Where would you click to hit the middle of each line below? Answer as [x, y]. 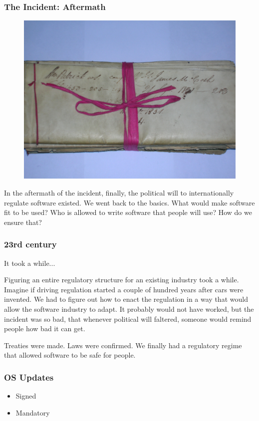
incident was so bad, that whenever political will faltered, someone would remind [128, 318]
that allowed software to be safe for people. [70, 355]
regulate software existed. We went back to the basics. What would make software [129, 202]
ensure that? [23, 222]
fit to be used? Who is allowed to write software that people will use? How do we [128, 212]
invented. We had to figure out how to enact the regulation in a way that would [126, 299]
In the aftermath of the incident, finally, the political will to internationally [119, 192]
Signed [26, 396]
